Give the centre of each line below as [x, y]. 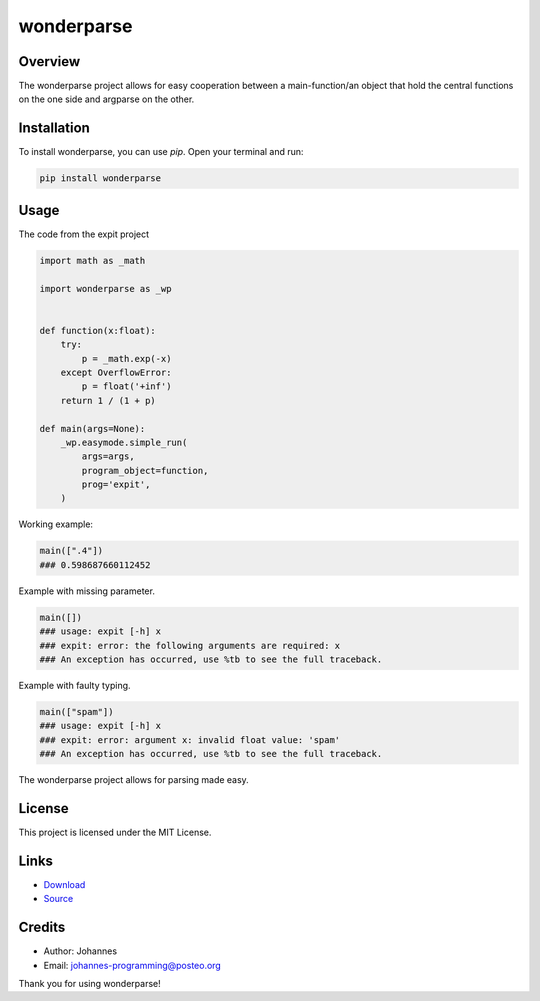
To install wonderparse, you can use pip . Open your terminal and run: [161, 152]
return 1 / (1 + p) [108, 400]
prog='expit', [116, 484]
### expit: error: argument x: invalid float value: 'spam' [190, 739]
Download [64, 884]
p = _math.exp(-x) [126, 358]
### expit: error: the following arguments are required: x [190, 645]
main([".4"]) [71, 551]
